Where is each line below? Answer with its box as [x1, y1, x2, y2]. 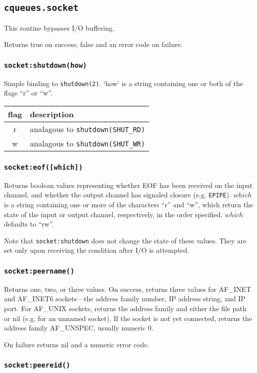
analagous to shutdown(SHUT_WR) [30, 138, 145, 149]
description [30, 108, 74, 120]
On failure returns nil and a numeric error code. [4, 339, 150, 349]
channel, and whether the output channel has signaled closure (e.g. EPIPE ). [4, 189, 231, 200]
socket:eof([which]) [4, 163, 83, 171]
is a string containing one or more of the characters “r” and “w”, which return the [4, 199, 253, 210]
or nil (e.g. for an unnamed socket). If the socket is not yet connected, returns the [4, 313, 252, 323]
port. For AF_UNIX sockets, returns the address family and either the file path [4, 303, 247, 314]
